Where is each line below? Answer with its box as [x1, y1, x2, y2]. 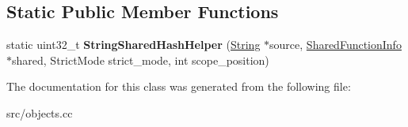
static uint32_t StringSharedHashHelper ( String [6, 36, 261, 53]
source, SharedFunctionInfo [269, 36, 402, 53]
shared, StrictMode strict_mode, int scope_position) [12, 51, 269, 68]
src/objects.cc [6, 104, 73, 121]
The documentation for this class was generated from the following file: [6, 78, 351, 95]
